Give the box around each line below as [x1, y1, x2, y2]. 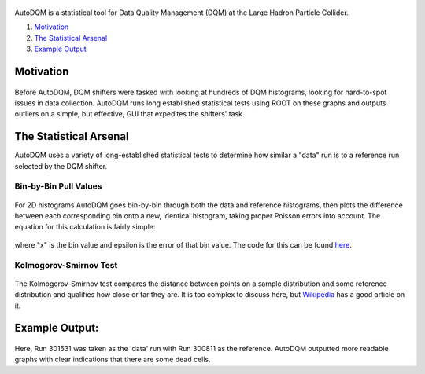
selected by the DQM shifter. [14, 161, 108, 170]
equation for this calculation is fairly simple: [14, 222, 156, 232]
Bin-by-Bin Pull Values [14, 181, 102, 192]
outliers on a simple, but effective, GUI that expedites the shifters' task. [14, 109, 245, 119]
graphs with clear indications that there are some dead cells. [14, 354, 212, 365]
